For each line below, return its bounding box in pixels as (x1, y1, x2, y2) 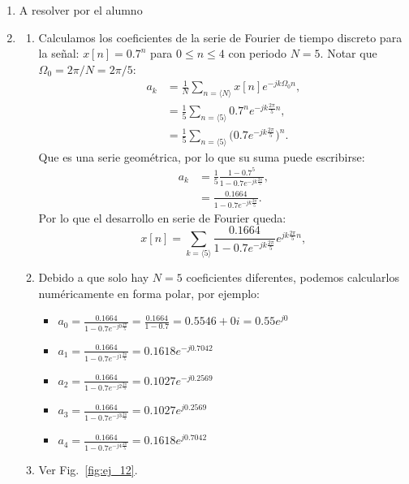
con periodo (228, 45, 287, 62)
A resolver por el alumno (19, 2, 143, 18)
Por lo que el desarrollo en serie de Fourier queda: (38, 209, 286, 226)
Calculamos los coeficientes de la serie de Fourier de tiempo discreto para (38, 28, 403, 45)
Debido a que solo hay (38, 268, 149, 285)
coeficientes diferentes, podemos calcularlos (186, 268, 399, 285)
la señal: (38, 45, 80, 62)
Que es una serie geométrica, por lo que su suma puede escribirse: (38, 148, 365, 165)
